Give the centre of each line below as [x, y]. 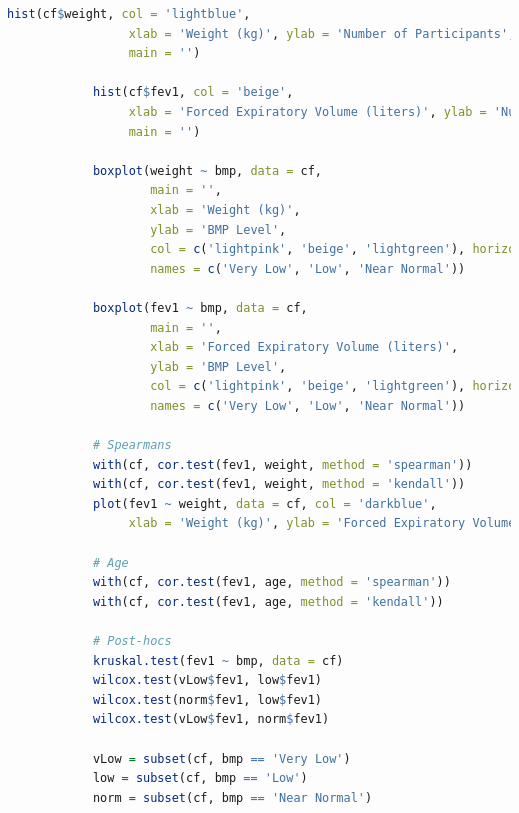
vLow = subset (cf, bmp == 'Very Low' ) [221, 758]
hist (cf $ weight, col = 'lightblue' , [129, 14]
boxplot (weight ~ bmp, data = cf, [207, 170]
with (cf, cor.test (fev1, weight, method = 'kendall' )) [279, 484]
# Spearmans [132, 445]
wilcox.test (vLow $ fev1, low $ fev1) [207, 680]
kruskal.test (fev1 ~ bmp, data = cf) [218, 660]
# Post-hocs [132, 641]
